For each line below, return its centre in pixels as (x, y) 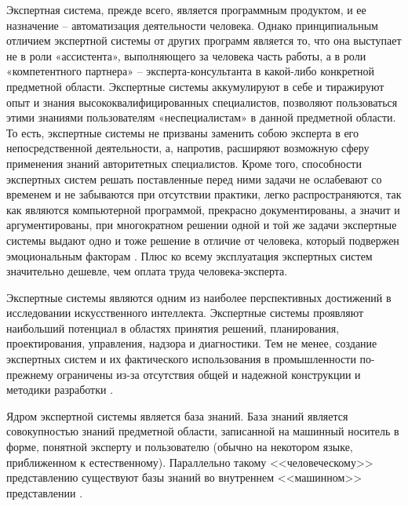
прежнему (30, 374)
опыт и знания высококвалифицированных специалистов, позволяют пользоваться (202, 102)
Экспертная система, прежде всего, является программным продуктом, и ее (186, 9)
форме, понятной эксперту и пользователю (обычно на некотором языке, (180, 447)
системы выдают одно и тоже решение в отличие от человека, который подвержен (203, 240)
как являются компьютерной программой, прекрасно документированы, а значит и (203, 209)
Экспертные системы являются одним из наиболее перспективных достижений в (199, 297)
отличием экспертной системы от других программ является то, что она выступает (204, 40)
